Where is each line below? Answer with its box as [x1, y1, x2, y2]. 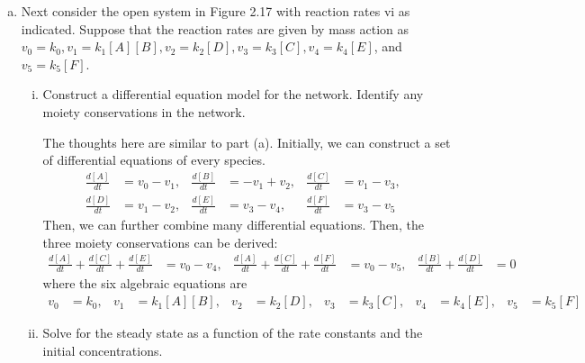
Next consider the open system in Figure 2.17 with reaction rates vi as [21, 2, 410, 20]
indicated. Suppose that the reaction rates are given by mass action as [21, 19, 409, 38]
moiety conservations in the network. [42, 102, 246, 121]
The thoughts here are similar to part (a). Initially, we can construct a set [42, 132, 451, 151]
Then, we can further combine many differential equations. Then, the [42, 215, 424, 234]
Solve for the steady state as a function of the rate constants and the [42, 323, 423, 342]
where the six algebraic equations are [42, 274, 247, 293]
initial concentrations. [42, 340, 163, 359]
